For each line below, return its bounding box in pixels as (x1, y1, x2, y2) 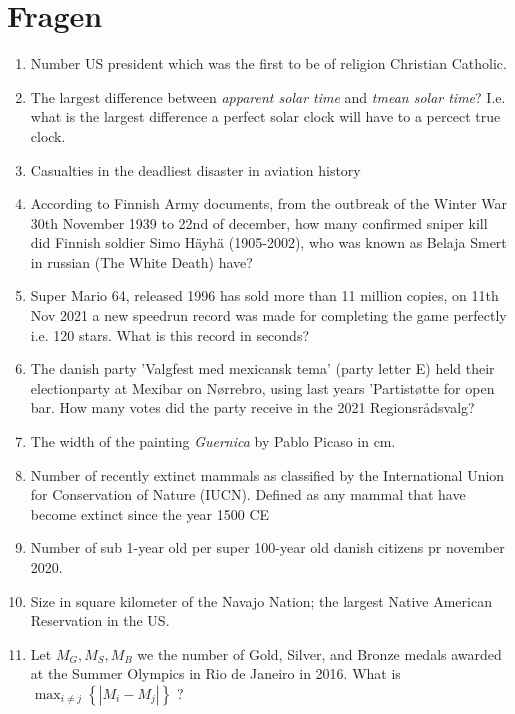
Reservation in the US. (30, 610, 170, 631)
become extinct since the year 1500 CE (30, 503, 270, 524)
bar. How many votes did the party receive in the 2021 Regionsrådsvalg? (30, 397, 475, 418)
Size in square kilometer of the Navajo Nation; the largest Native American (30, 590, 492, 611)
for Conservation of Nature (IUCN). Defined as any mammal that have (30, 484, 466, 505)
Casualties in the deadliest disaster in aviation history (30, 159, 361, 180)
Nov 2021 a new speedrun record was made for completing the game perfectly (30, 305, 507, 326)
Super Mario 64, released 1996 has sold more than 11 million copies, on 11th (30, 285, 499, 306)
